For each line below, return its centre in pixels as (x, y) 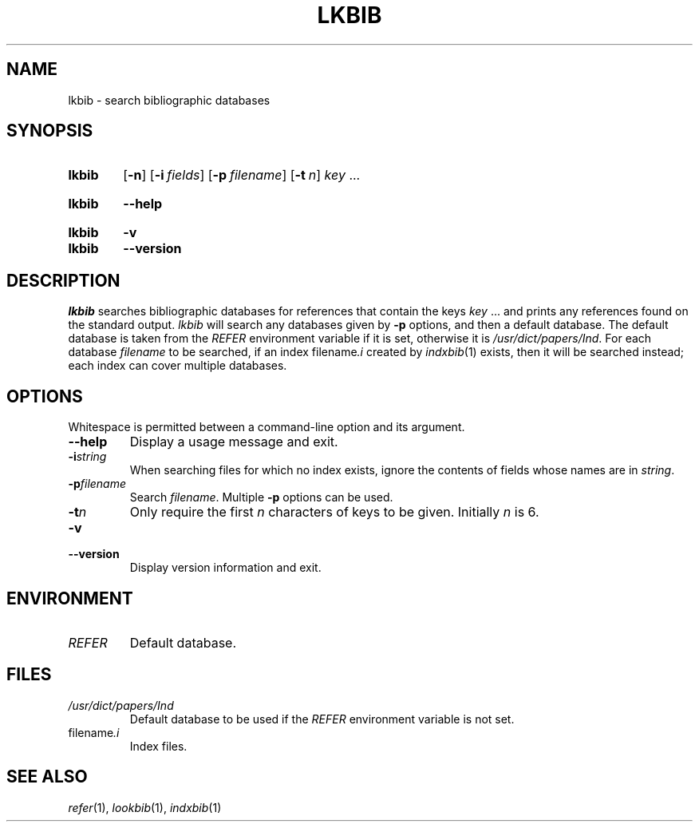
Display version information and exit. (225, 568)
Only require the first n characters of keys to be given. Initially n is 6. (334, 512)
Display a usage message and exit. (234, 442)
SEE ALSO (47, 777)
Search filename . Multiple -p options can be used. (261, 497)
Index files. (158, 746)
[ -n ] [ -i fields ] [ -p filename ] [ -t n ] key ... (242, 175)
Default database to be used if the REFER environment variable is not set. (322, 719)
